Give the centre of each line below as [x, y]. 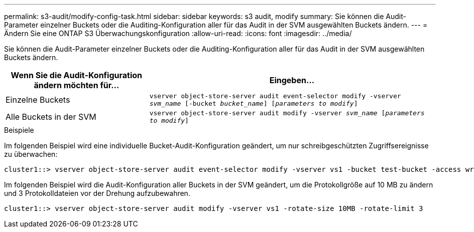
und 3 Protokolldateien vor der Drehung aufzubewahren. [97, 193]
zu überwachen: [31, 154]
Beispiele [19, 130]
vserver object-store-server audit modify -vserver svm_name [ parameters [287, 113]
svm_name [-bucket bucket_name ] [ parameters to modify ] [254, 103]
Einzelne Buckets [38, 100]
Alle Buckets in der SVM [51, 117]
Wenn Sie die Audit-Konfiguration [77, 75]
